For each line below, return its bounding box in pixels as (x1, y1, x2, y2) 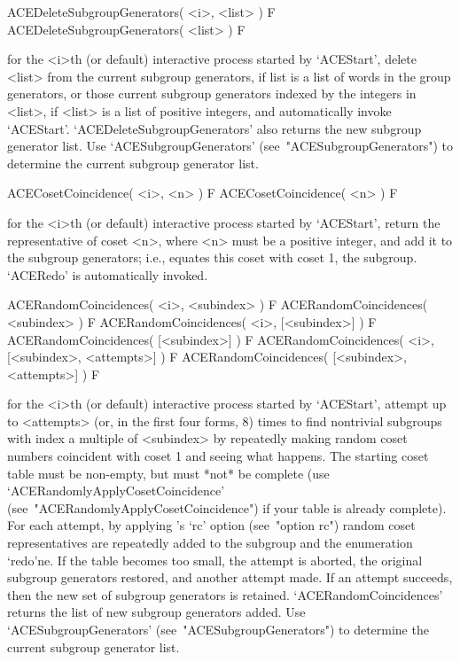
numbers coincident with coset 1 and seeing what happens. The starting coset (7, 447, 429, 465)
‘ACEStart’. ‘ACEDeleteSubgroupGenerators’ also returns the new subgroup (7, 119, 422, 137)
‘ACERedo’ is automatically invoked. (7, 265, 208, 284)
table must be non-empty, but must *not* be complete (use (7, 463, 330, 482)
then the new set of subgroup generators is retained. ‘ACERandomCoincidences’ (7, 585, 443, 604)
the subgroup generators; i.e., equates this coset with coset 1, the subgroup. (7, 248, 417, 267)
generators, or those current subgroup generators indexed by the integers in (7, 84, 417, 103)
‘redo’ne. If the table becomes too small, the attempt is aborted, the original (7, 550, 423, 569)
